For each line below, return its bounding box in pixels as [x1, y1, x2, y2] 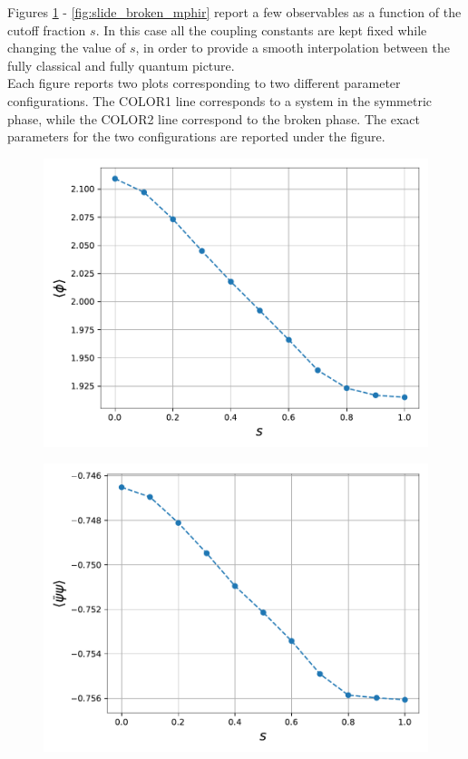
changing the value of [7, 38, 126, 57]
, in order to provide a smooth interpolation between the [135, 38, 450, 57]
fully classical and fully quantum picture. [7, 55, 235, 74]
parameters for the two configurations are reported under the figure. [7, 127, 385, 146]
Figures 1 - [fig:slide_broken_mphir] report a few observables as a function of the [7, 3, 462, 21]
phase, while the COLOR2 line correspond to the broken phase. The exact [7, 109, 420, 128]
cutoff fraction [7, 20, 86, 39]
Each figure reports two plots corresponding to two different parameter [7, 73, 401, 92]
